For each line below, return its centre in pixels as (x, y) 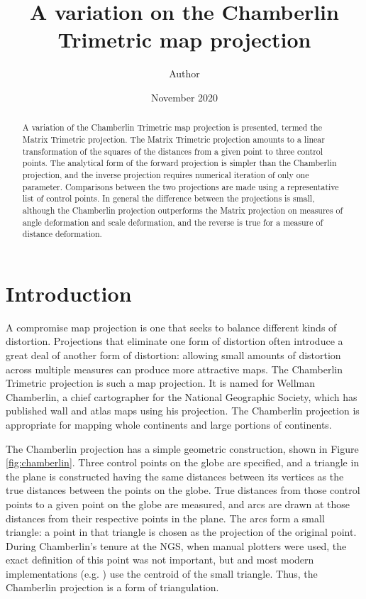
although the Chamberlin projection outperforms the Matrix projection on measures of (183, 210)
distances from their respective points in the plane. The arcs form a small (165, 518)
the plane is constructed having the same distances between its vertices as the (175, 476)
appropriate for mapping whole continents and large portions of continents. (169, 424)
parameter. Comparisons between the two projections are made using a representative (181, 186)
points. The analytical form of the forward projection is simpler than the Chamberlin (179, 163)
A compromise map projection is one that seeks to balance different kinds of (171, 327)
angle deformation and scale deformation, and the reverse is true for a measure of (173, 222)
